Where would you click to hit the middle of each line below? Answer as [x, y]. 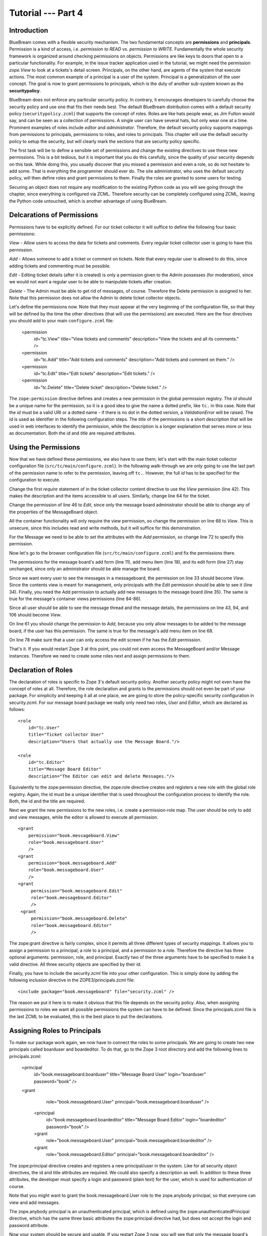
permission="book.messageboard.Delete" [79, 919]
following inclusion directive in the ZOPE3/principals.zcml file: [72, 980]
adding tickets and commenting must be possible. [60, 266]
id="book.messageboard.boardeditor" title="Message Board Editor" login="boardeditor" [136, 1120]
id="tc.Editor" [46, 762]
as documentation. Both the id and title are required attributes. [72, 433]
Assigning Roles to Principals [55, 1031]
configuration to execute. [35, 480]
